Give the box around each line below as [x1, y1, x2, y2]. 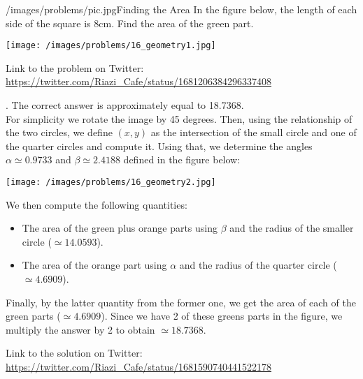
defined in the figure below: [123, 152, 241, 167]
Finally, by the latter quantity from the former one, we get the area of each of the [6, 295, 356, 309]
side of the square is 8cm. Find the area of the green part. [6, 15, 254, 30]
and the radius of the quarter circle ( [179, 258, 337, 272]
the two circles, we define [6, 125, 113, 140]
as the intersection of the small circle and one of [150, 125, 357, 140]
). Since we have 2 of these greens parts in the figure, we [101, 309, 343, 323]
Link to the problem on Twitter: [6, 60, 144, 75]
